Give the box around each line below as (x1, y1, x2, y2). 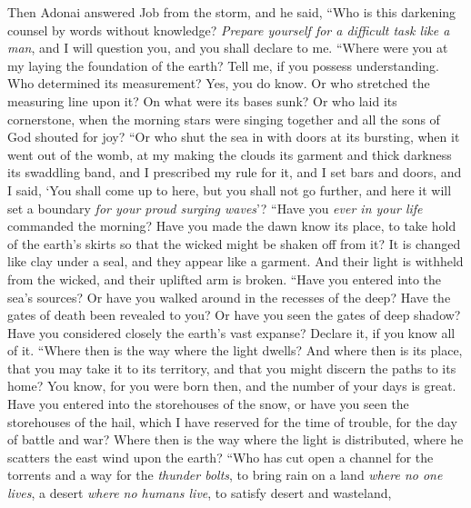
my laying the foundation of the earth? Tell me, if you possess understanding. (7, 55, 439, 75)
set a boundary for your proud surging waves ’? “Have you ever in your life (7, 198, 423, 217)
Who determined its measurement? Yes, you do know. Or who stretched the (7, 74, 430, 93)
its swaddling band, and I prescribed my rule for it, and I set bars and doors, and (7, 163, 462, 182)
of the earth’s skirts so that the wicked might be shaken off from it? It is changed (7, 234, 461, 253)
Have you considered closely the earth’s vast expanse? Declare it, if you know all (7, 323, 456, 342)
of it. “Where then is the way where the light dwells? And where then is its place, (7, 341, 463, 360)
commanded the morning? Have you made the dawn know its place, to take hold (7, 216, 456, 235)
